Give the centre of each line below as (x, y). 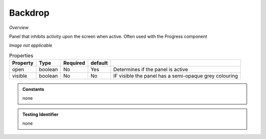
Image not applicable (31, 45)
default (99, 63)
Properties (21, 56)
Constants (33, 89)
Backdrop (29, 13)
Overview (19, 28)
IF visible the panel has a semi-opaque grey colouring (176, 76)
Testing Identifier (40, 114)
